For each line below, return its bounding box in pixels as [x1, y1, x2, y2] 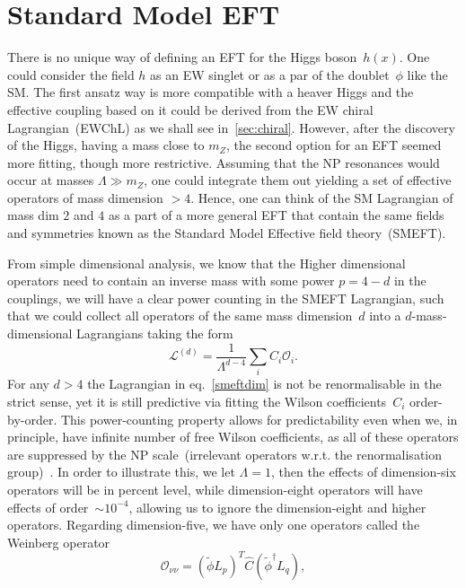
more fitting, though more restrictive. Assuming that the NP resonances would [7, 153, 440, 171]
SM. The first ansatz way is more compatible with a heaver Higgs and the [7, 83, 414, 101]
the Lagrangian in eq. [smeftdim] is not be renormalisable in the [87, 374, 442, 393]
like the [407, 65, 448, 83]
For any [7, 374, 49, 393]
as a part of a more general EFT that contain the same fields [108, 206, 444, 224]
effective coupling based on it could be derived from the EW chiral [7, 100, 374, 118]
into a [369, 306, 401, 325]
